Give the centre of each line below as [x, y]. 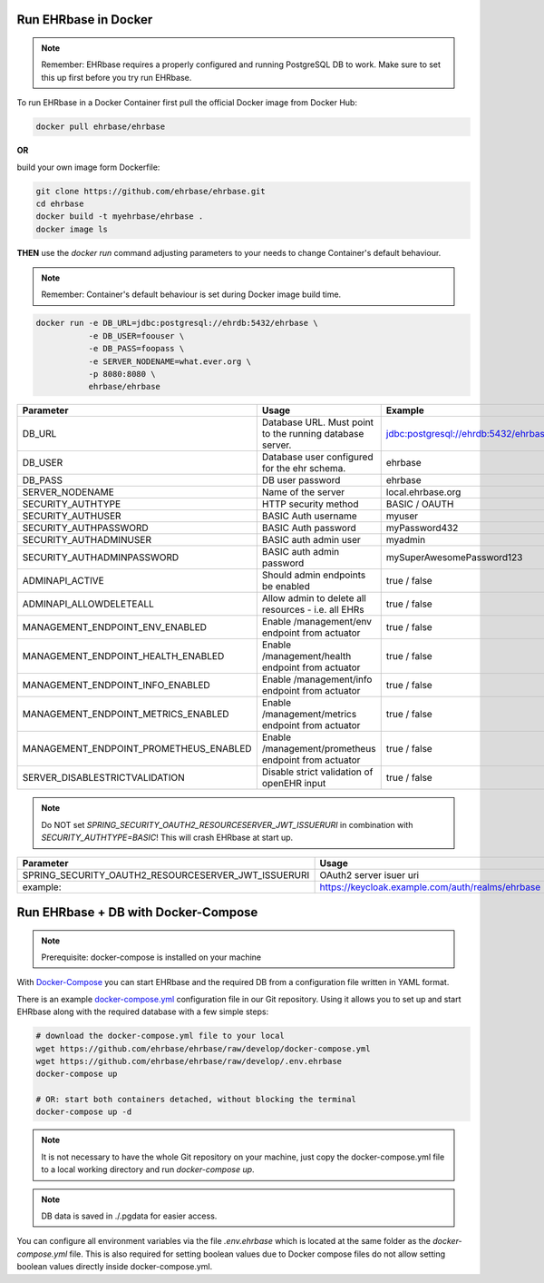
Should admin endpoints [314, 575]
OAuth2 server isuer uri [369, 874]
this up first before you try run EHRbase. [117, 77]
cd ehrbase [60, 203]
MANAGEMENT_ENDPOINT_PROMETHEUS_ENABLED [137, 749]
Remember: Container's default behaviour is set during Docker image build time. [191, 294]
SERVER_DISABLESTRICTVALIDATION [103, 778]
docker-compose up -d [84, 1112]
